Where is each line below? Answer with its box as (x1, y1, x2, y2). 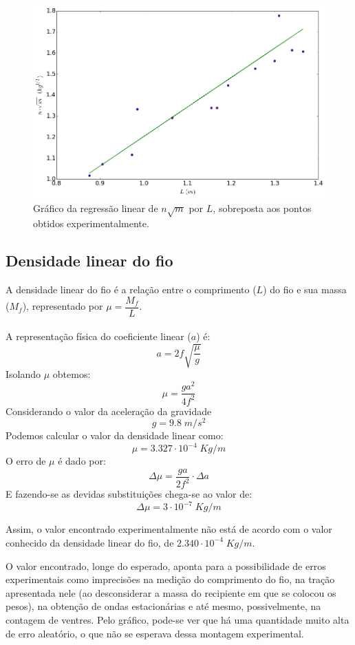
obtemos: (52, 367, 91, 381)
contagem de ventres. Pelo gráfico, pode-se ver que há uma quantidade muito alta (6, 612, 349, 626)
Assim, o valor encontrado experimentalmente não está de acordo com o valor (6, 522, 332, 536)
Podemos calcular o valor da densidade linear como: (6, 428, 224, 443)
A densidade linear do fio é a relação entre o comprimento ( (6, 282, 257, 297)
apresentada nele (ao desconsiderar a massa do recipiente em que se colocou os (6, 585, 336, 600)
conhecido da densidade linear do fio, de (6, 535, 174, 549)
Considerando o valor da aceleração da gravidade (6, 403, 212, 418)
